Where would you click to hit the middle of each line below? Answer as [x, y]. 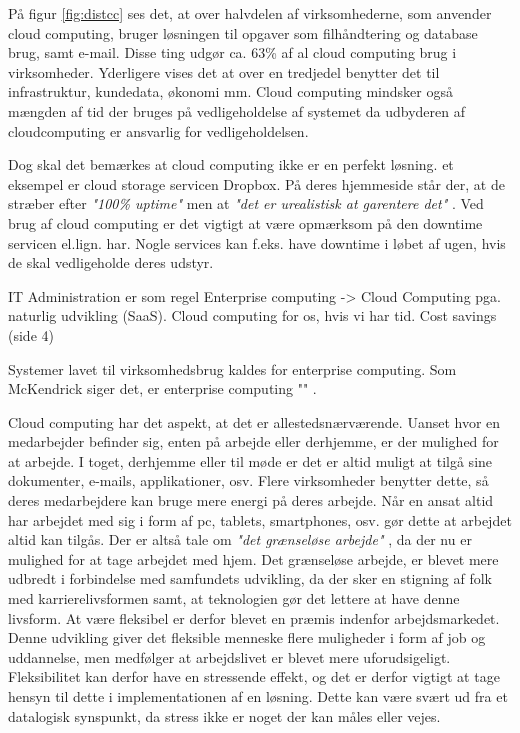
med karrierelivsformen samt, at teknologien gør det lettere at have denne [234, 598]
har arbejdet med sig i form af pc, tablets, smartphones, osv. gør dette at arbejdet [260, 519]
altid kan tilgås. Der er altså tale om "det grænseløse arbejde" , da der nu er [240, 539]
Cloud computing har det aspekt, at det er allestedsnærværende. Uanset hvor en [254, 421]
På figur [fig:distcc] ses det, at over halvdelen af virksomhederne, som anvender [250, 13]
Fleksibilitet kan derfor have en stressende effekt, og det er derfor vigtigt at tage [254, 676]
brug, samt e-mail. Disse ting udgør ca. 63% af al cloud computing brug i [232, 52]
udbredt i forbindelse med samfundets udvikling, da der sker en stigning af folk [250, 578]
